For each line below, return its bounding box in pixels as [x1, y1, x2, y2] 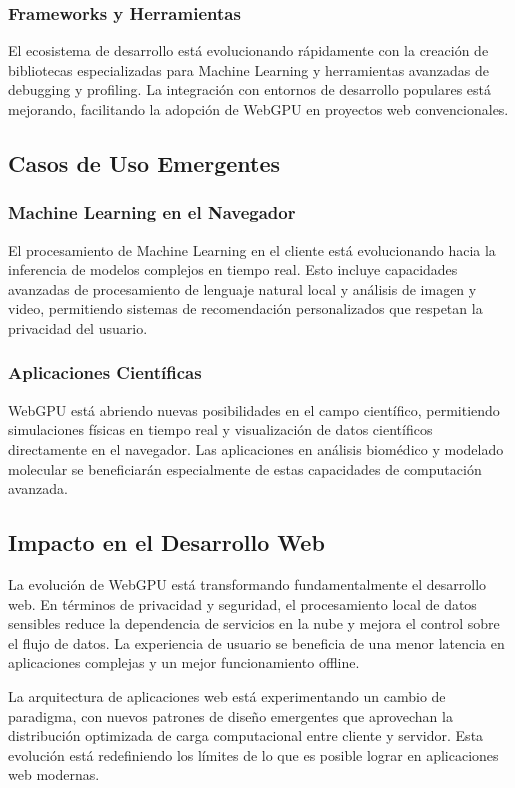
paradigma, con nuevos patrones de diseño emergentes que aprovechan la [8, 705, 453, 726]
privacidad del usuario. [8, 317, 148, 338]
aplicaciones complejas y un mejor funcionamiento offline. [8, 652, 360, 673]
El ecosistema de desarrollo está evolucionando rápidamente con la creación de [8, 40, 489, 61]
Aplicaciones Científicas [8, 360, 202, 385]
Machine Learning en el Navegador [8, 200, 296, 225]
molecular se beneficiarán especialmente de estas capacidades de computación [8, 458, 482, 479]
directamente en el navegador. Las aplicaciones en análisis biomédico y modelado [8, 438, 504, 459]
